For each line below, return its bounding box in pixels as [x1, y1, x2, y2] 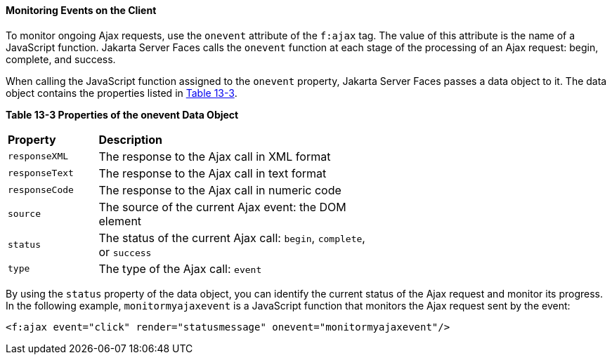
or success [98, 244, 152, 259]
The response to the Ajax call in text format [98, 166, 327, 180]
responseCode [8, 185, 74, 196]
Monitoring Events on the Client [6, 4, 157, 16]
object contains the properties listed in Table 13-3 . [6, 86, 237, 99]
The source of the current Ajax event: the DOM [98, 199, 346, 214]
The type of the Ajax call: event [98, 261, 262, 276]
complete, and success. [6, 53, 116, 65]
